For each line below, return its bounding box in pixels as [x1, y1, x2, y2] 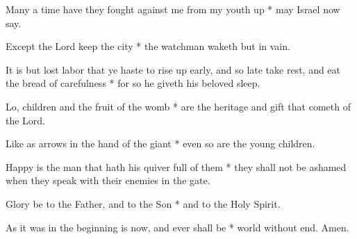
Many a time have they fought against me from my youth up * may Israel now [6, 2, 340, 16]
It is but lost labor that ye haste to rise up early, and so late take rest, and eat [6, 62, 341, 76]
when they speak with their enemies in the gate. [6, 173, 210, 188]
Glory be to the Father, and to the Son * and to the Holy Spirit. [6, 196, 281, 211]
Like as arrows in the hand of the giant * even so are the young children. [6, 136, 315, 151]
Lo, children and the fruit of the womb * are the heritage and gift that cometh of [6, 99, 351, 113]
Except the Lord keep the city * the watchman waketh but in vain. [6, 39, 290, 53]
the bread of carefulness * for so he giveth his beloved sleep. [6, 76, 260, 90]
